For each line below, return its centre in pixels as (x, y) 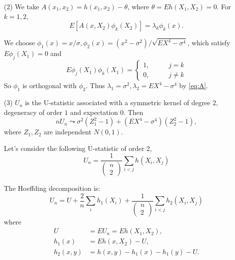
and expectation (94, 112)
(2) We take (22, 6)
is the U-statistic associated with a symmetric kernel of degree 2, (121, 102)
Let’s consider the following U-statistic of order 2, (78, 148)
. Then (133, 112)
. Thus (95, 85)
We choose (19, 43)
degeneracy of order (33, 112)
